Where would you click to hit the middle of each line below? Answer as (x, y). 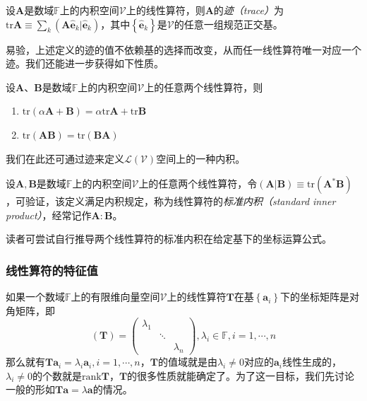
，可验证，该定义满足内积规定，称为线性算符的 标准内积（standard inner (171, 201)
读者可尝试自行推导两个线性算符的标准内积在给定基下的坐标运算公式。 (169, 239)
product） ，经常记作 (49, 215)
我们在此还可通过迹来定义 (65, 158)
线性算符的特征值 (52, 270)
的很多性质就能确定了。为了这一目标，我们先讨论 (241, 375)
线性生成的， (312, 362)
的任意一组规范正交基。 (228, 24)
